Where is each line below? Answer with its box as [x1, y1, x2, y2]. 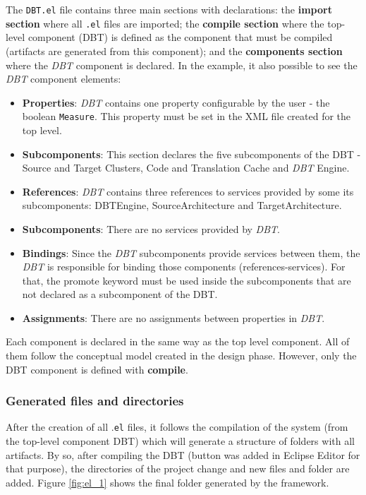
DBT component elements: [6, 71, 121, 86]
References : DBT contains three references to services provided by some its [22, 184, 354, 198]
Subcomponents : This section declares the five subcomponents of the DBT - [22, 146, 361, 161]
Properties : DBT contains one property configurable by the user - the [22, 95, 330, 109]
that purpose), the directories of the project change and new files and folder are [6, 461, 350, 476]
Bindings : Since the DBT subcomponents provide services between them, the [22, 245, 360, 260]
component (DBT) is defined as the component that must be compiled [28, 30, 333, 44]
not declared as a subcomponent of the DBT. [22, 287, 218, 302]
